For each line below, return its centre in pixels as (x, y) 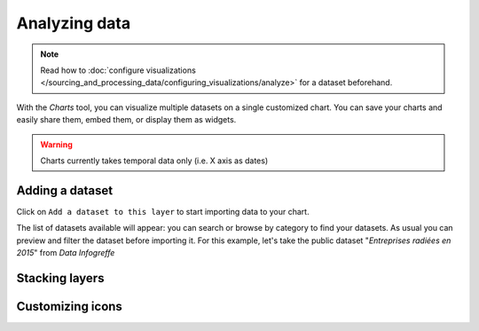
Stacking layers (60, 278)
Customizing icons (70, 306)
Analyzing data (74, 23)
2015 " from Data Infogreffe (66, 252)
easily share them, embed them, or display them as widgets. (126, 120)
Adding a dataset (65, 190)
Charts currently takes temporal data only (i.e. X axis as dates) (154, 161)
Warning (56, 144)
